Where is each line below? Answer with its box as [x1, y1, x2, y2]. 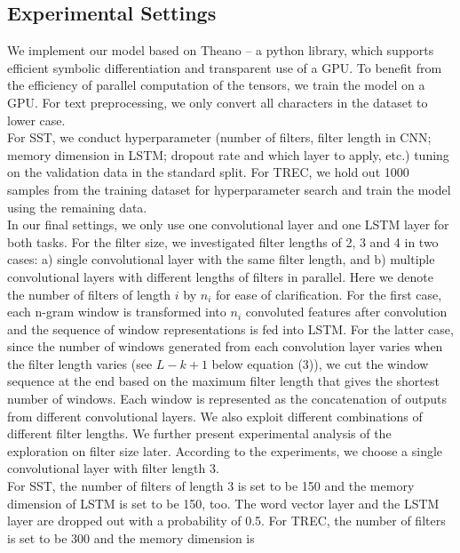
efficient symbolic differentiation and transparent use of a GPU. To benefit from [7, 58, 442, 76]
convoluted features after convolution [245, 302, 448, 321]
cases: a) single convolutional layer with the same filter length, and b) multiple [7, 250, 435, 268]
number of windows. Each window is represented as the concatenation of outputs [7, 389, 447, 408]
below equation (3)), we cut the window [211, 354, 429, 373]
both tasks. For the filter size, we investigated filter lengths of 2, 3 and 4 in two [7, 232, 439, 251]
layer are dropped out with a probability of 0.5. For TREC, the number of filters [7, 511, 446, 530]
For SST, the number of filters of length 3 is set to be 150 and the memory [7, 477, 415, 495]
